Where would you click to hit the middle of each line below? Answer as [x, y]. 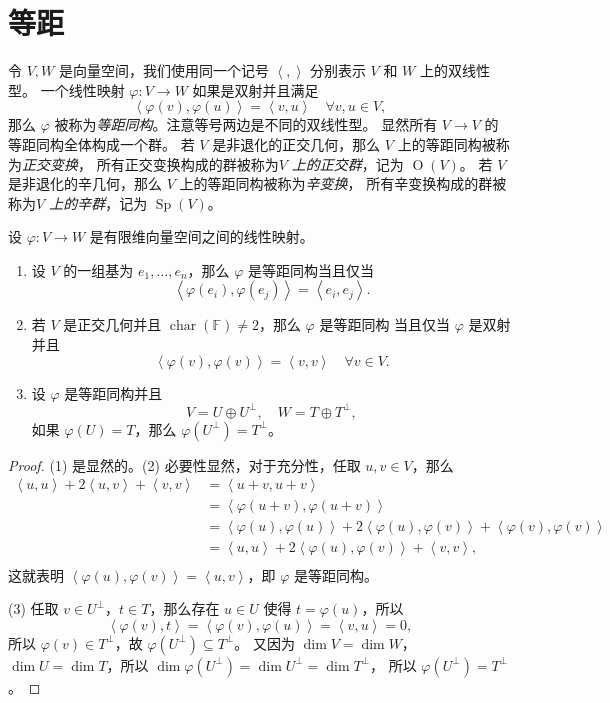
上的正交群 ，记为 [347, 163]
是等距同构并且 [113, 392]
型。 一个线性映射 [66, 89]
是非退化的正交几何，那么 [296, 143]
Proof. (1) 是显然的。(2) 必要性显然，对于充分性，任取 [184, 464]
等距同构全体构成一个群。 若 [101, 143]
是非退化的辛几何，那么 [85, 183]
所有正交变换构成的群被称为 [187, 163]
